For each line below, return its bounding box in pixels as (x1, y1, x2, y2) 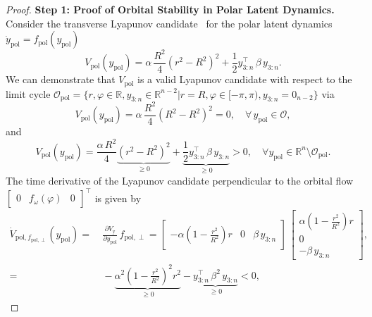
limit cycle (6, 86, 51, 101)
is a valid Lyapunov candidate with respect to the (137, 72, 352, 87)
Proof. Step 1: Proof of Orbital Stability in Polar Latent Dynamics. (6, 2, 335, 16)
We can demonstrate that (6, 72, 116, 87)
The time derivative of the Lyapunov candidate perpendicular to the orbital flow (6, 173, 354, 187)
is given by (94, 190, 142, 205)
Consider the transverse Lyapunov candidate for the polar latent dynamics (6, 15, 333, 30)
